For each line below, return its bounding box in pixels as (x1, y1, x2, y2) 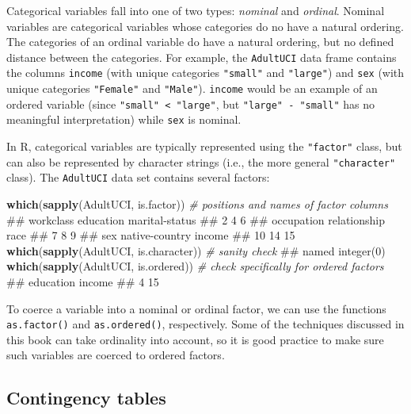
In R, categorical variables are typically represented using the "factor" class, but (6, 138, 402, 155)
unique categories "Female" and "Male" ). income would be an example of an (6, 80, 378, 97)
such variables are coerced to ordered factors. (6, 347, 225, 363)
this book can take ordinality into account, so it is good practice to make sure (6, 331, 384, 347)
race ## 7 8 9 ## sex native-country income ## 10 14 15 (6, 227, 295, 243)
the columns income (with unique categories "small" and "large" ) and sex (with (6, 64, 405, 81)
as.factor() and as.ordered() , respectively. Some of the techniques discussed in (6, 316, 405, 332)
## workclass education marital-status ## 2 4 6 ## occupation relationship (6, 211, 386, 228)
